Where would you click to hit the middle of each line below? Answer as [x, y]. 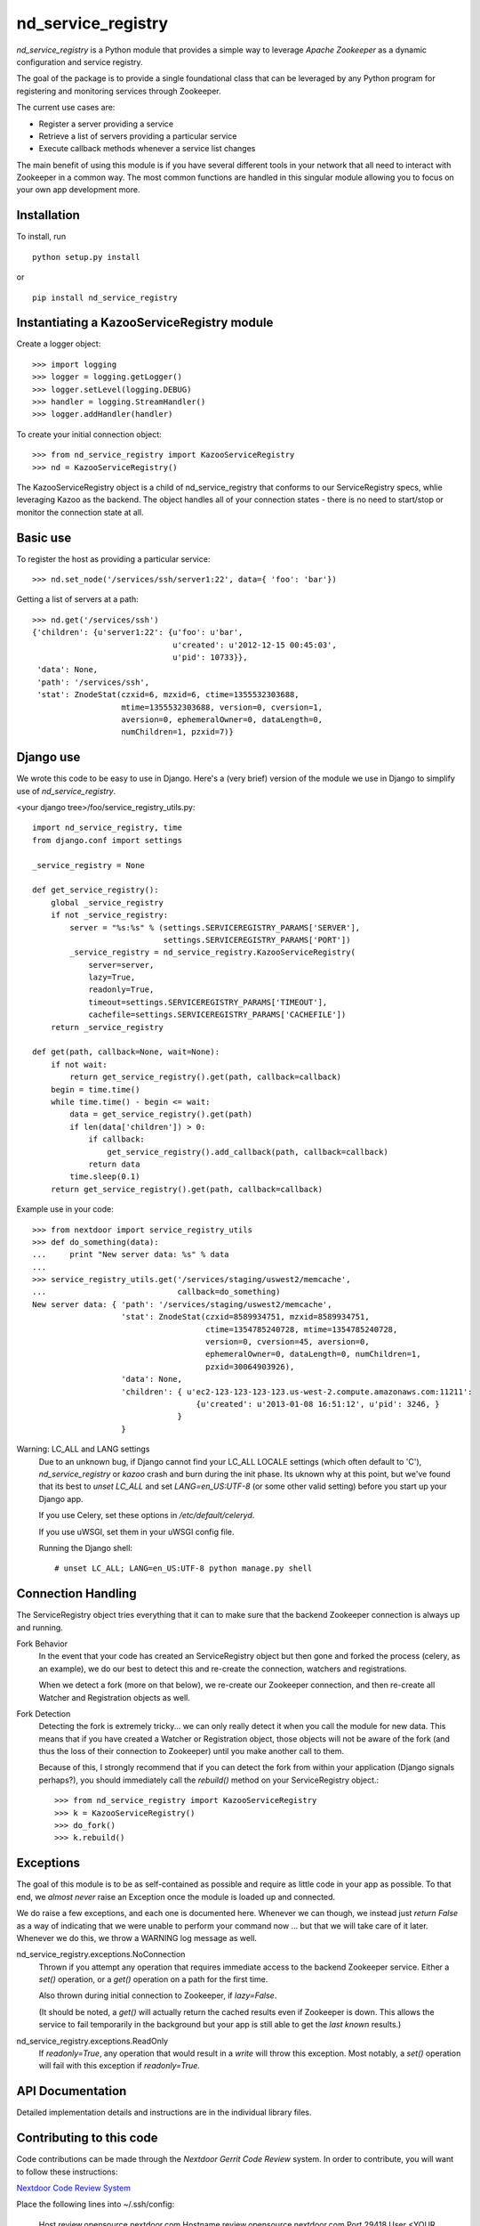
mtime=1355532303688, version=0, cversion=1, [222, 707]
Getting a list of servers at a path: [77, 599]
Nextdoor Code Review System [73, 2188]
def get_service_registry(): [96, 890]
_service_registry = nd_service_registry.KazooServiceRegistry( [212, 952]
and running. [40, 1627]
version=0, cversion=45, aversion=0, [287, 1342]
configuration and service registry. [80, 61]
